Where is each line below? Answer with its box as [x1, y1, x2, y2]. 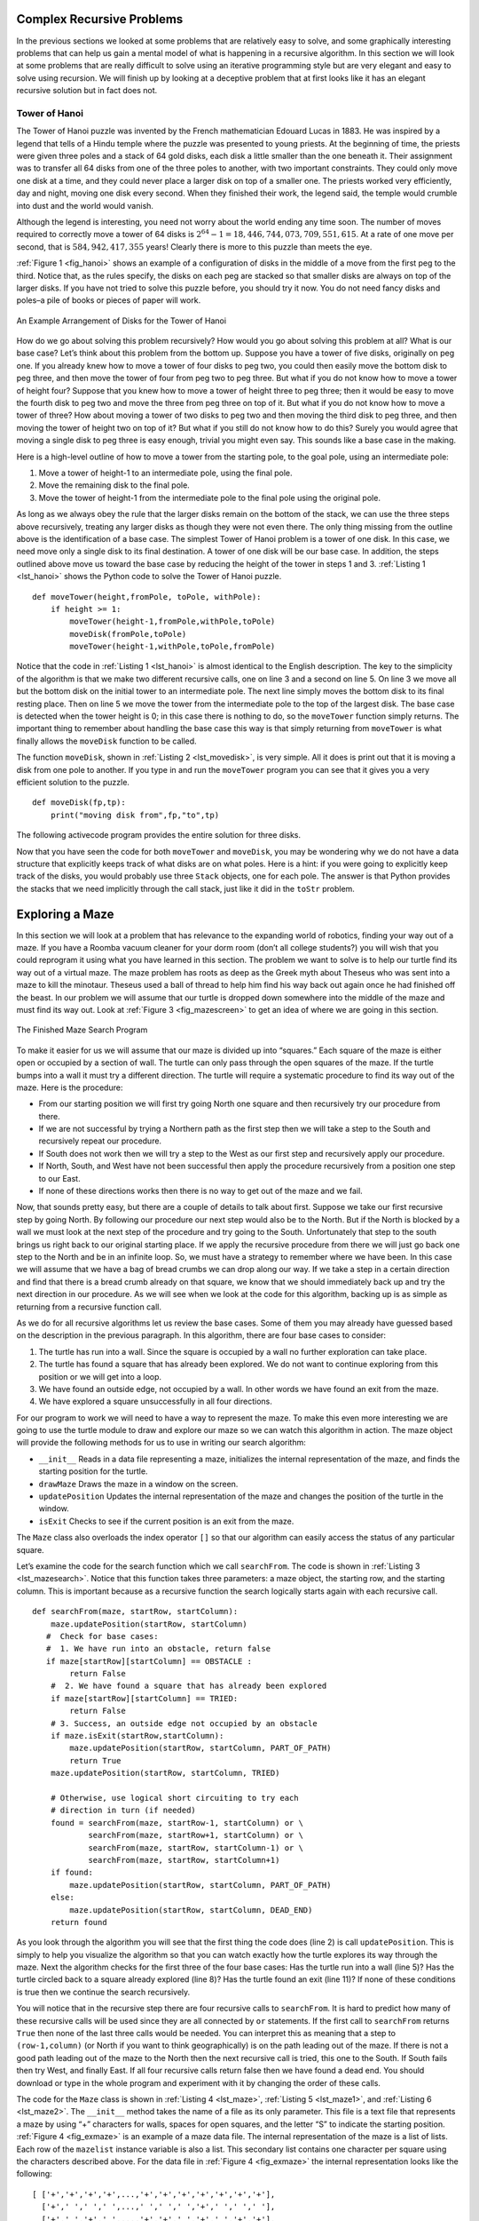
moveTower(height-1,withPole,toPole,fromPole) [69, 641, 276, 652]
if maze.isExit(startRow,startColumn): [50, 1731, 224, 1741]
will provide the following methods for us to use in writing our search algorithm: [16, 1437, 306, 1448]
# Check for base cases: [45, 1631, 159, 1641]
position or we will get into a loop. [38, 1371, 162, 1381]
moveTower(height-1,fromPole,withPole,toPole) [69, 617, 276, 626]
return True [69, 1755, 122, 1765]
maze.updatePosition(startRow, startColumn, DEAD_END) [69, 1905, 313, 1915]
